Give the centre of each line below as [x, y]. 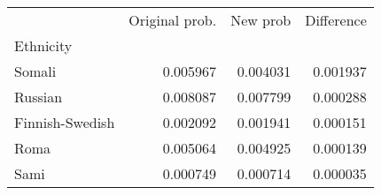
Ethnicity [43, 45]
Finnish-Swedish [65, 122]
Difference [336, 20]
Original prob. [173, 20]
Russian [39, 97]
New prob [261, 20]
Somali [35, 71]
